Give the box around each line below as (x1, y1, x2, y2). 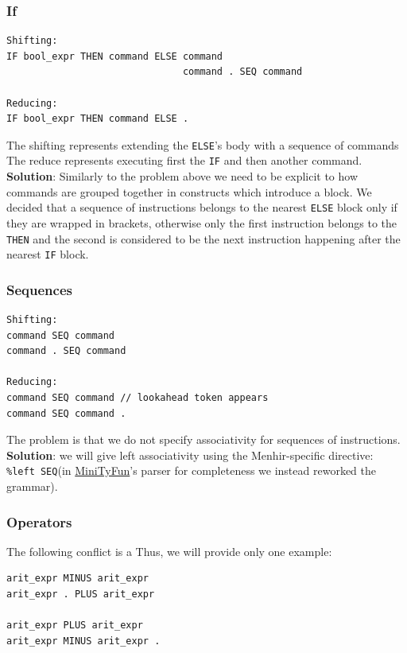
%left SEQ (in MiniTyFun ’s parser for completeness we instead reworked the (6, 462, 376, 479)
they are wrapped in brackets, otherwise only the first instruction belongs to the (6, 214, 397, 231)
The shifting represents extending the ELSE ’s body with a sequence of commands (6, 136, 399, 153)
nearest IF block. (6, 246, 89, 262)
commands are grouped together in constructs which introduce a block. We (6, 183, 372, 200)
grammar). (6, 478, 58, 495)
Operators (6, 511, 72, 531)
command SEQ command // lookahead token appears (6, 392, 269, 404)
